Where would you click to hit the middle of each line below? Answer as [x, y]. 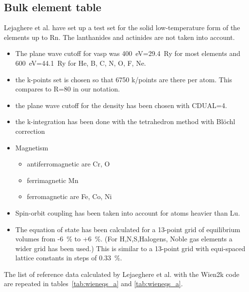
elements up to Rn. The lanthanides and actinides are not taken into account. [119, 37]
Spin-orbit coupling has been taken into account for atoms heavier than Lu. [128, 212]
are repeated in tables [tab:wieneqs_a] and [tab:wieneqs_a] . [93, 283]
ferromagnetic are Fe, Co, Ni [69, 196]
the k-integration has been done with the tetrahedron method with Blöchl [125, 121]
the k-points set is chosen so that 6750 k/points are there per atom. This [124, 79]
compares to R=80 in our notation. [67, 89]
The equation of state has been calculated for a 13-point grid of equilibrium [128, 229]
